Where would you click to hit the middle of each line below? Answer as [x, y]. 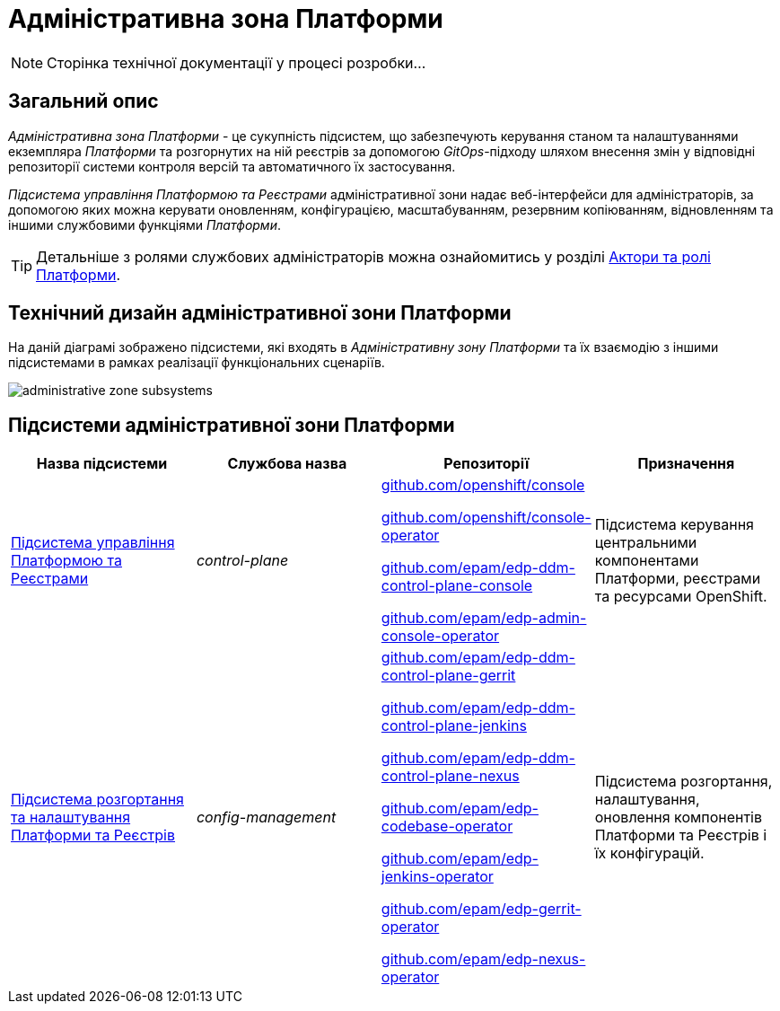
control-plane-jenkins [454, 726]
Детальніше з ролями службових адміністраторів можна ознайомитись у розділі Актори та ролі [373, 256]
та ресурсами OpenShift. [681, 597]
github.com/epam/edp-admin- [484, 618]
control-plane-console [457, 586]
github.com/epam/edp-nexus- [483, 959]
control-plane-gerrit [448, 676]
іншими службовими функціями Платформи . [145, 224]
